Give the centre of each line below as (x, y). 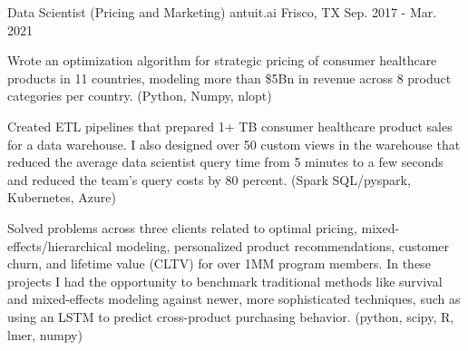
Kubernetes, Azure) (62, 197)
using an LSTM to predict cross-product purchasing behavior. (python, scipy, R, (231, 316)
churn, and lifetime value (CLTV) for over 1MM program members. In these (219, 263)
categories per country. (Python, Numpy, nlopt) (140, 96)
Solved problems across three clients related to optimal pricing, (182, 227)
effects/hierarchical (60, 245)
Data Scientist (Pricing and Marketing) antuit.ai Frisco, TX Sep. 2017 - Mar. (222, 12)
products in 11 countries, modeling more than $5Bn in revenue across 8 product (229, 78)
